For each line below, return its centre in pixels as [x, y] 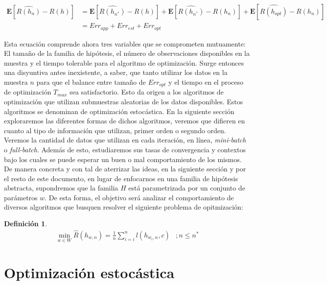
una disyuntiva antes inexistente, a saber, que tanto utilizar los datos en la [116, 72]
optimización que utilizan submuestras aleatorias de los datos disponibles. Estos [124, 101]
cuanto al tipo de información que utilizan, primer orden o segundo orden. [115, 130]
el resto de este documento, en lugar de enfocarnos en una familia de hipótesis [121, 178]
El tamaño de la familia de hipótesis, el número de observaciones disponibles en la [127, 53]
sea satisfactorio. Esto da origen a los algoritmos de [147, 92]
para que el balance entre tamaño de [91, 82]
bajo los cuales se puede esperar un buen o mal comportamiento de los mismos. [123, 159]
